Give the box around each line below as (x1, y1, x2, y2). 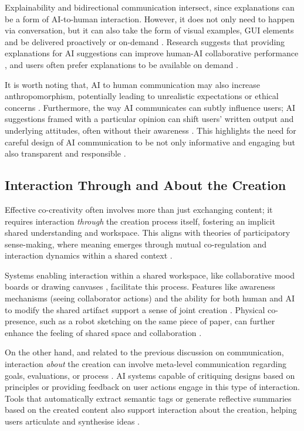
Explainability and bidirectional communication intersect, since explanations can (5, 1, 295, 13)
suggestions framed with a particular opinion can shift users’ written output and (5, 113, 294, 125)
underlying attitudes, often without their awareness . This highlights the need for (5, 124, 296, 136)
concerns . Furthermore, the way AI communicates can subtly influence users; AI (5, 101, 296, 113)
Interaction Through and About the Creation (5, 176, 286, 194)
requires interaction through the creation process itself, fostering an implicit (5, 215, 275, 227)
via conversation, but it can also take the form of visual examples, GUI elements (5, 24, 294, 36)
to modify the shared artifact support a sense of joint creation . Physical (5, 303, 265, 315)
